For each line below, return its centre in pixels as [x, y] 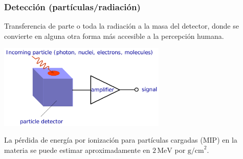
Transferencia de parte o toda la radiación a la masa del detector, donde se [121, 26]
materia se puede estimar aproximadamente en [77, 150]
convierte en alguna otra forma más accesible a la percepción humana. [114, 36]
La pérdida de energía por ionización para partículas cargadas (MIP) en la [121, 140]
